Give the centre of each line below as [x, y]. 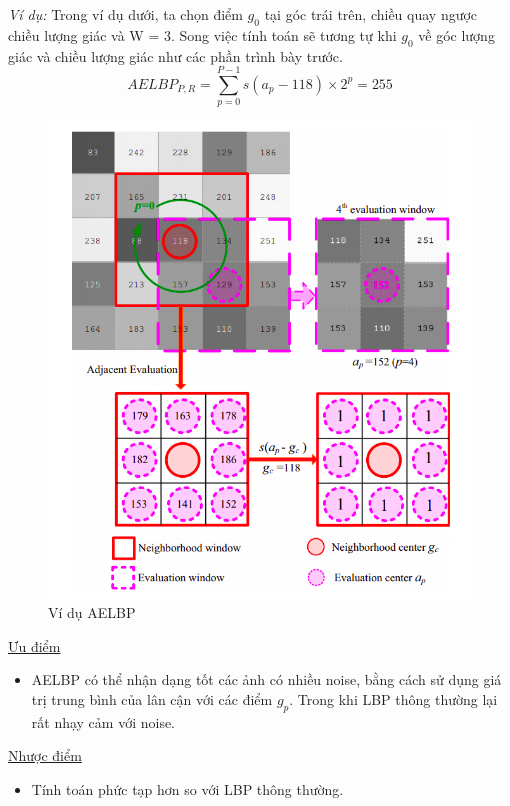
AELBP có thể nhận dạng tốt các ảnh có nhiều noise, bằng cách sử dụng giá [266, 679]
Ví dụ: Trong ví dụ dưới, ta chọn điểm [125, 14]
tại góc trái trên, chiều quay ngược [371, 14]
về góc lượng [456, 34]
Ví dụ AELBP [92, 612]
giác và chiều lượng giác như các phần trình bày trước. [175, 55]
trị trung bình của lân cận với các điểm [152, 698]
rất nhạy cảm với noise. [103, 721]
